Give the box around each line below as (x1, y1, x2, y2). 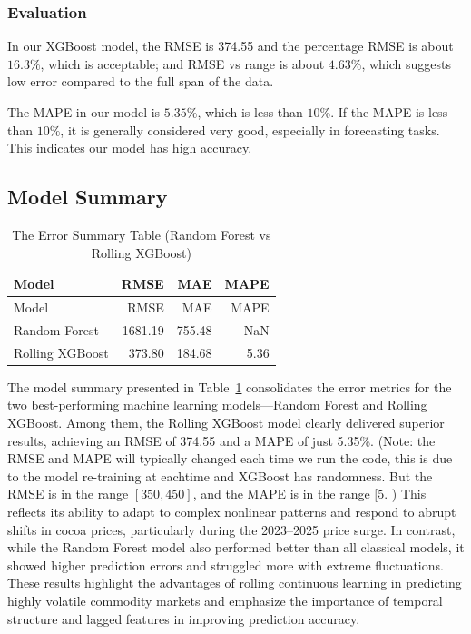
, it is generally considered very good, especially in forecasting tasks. (60, 120, 440, 139)
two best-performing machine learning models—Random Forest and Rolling (7, 395, 427, 414)
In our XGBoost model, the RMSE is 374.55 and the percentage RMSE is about (7, 36, 454, 55)
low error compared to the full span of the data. (7, 72, 274, 91)
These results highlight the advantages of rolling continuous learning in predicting (7, 573, 462, 592)
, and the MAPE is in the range (192, 484, 370, 503)
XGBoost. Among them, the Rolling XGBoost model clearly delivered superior (7, 412, 445, 431)
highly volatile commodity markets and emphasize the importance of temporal (7, 590, 443, 609)
